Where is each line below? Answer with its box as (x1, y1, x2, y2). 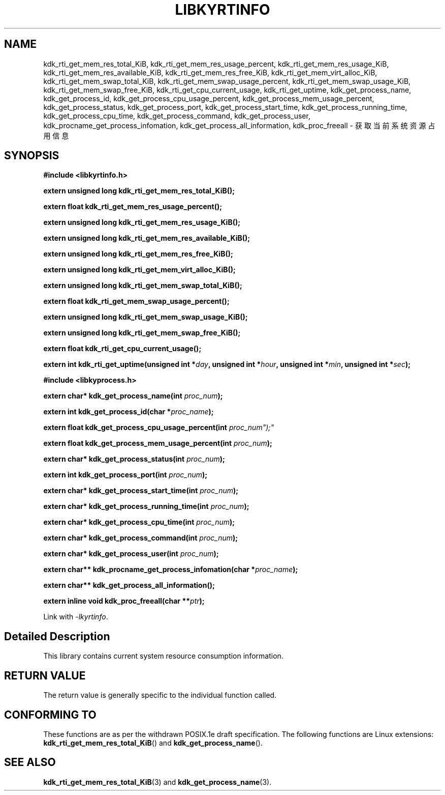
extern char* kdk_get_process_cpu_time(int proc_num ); (43, 518, 235, 527)
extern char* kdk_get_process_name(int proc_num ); (43, 391, 223, 401)
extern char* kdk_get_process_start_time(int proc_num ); (43, 486, 239, 495)
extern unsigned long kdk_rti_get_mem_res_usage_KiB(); (43, 218, 241, 227)
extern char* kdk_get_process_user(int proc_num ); (43, 549, 219, 558)
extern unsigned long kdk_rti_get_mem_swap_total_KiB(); (43, 281, 242, 290)
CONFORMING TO (4, 708, 97, 721)
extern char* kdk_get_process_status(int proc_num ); (43, 455, 225, 464)
